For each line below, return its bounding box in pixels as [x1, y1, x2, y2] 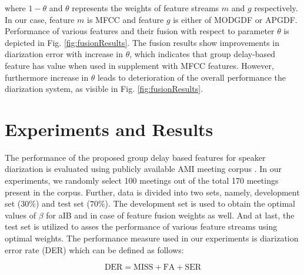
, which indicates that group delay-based [129, 48, 276, 60]
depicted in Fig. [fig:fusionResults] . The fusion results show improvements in [5, 36, 280, 48]
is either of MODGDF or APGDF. [173, 13, 298, 25]
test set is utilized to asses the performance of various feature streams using [5, 220, 278, 233]
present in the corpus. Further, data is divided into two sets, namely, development [5, 185, 300, 198]
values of [5, 208, 36, 221]
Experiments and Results [5, 117, 213, 141]
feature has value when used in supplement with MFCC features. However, [5, 59, 274, 71]
